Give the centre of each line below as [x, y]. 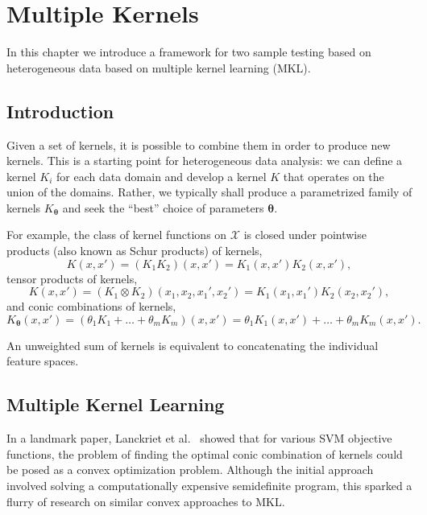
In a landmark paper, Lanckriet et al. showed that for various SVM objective [199, 438]
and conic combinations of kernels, [91, 306]
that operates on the [334, 176]
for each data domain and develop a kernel [161, 176]
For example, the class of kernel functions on [117, 235]
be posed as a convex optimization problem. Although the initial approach [190, 470]
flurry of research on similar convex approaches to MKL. [146, 501]
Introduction [60, 111]
